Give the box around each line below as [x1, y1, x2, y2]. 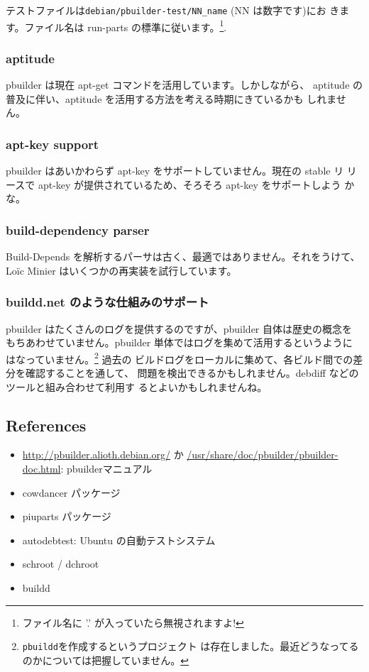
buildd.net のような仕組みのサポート [6, 293, 209, 311]
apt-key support [6, 135, 99, 153]
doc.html [22, 461, 61, 475]
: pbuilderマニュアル [60, 461, 153, 475]
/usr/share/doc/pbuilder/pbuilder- [187, 447, 338, 462]
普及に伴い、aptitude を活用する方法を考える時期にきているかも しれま [6, 91, 336, 106]
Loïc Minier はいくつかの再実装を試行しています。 [6, 263, 237, 277]
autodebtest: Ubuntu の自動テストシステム [22, 532, 216, 547]
